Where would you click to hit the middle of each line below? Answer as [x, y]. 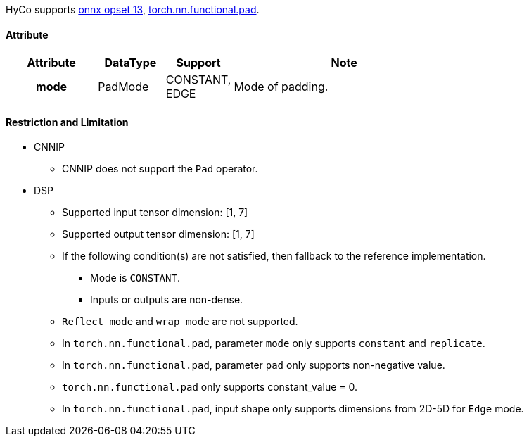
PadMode [123, 87]
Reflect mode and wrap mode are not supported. [180, 322]
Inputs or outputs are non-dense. [167, 300]
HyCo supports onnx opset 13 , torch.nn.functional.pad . [133, 10]
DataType [130, 63]
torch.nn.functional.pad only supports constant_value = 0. [210, 387]
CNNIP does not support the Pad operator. [160, 169]
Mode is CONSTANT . [135, 278]
